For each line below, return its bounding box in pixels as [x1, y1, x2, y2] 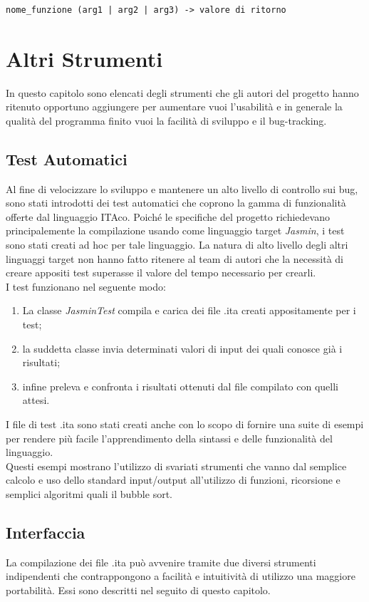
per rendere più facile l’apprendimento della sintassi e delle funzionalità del [6, 430, 333, 445]
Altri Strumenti [6, 43, 163, 73]
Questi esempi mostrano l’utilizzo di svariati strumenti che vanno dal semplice [6, 458, 347, 473]
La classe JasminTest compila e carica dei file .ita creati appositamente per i [22, 303, 356, 318]
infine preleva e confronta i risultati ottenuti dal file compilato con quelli [22, 378, 338, 393]
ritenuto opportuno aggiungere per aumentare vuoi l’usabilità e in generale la [6, 99, 343, 114]
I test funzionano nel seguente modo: [6, 279, 166, 294]
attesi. [22, 393, 50, 408]
